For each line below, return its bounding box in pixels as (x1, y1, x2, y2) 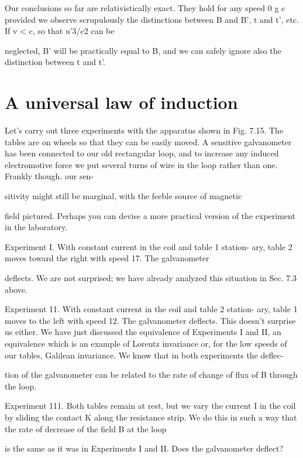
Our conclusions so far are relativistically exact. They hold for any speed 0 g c (5, 2, 285, 13)
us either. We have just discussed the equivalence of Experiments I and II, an (5, 326, 281, 338)
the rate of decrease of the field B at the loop (5, 422, 167, 435)
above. (5, 283, 27, 295)
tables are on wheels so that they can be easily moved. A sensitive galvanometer (5, 135, 292, 148)
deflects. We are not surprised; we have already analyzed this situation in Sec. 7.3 (5, 272, 297, 284)
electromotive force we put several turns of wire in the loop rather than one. (5, 158, 278, 170)
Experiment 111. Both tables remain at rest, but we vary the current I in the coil (5, 399, 296, 412)
